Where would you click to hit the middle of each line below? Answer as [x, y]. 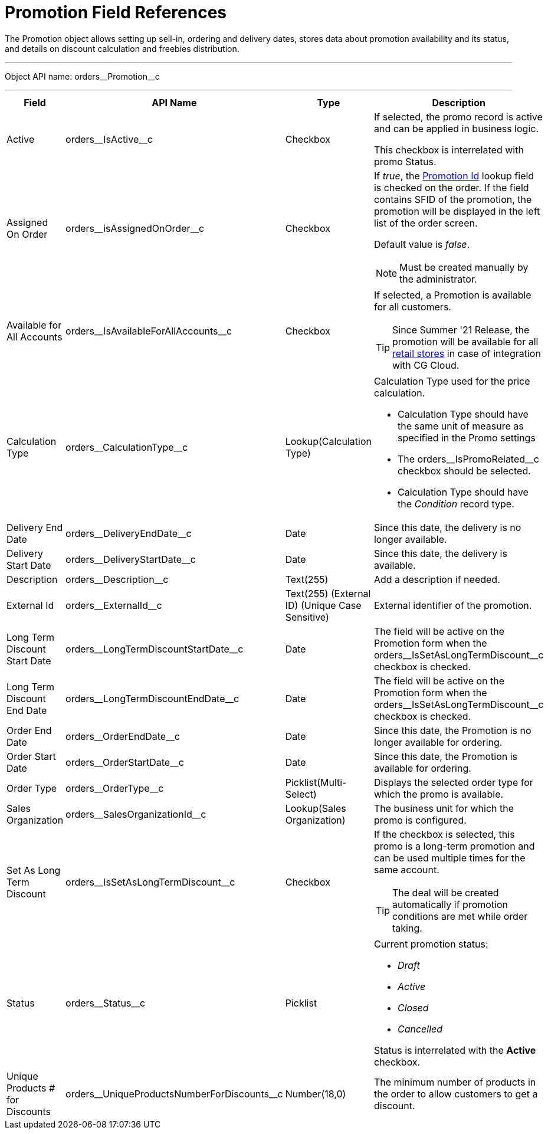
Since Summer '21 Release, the [461, 330]
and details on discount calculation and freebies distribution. [122, 48]
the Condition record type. [456, 504]
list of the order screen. [426, 223]
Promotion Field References [116, 12]
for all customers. [412, 307]
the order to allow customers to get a [456, 1094]
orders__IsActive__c [109, 139]
